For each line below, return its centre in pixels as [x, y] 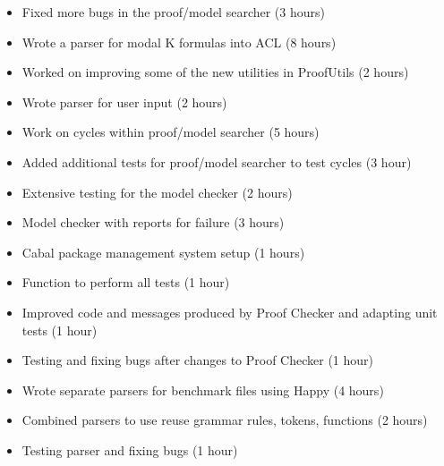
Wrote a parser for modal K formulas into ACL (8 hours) [179, 42]
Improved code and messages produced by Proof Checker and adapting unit [230, 312]
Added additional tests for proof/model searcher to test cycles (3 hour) [217, 161]
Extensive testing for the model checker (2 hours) [157, 192]
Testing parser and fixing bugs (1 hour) [130, 449]
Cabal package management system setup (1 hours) [163, 252]
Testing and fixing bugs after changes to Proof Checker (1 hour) [198, 360]
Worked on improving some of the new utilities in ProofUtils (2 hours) [215, 72]
